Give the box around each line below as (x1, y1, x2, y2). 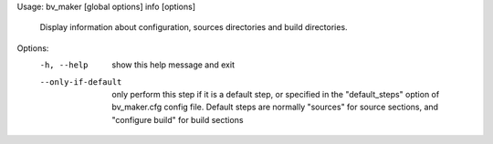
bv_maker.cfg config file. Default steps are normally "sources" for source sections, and (111, 101, 438, 113)
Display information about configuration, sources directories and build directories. (39, 22, 348, 33)
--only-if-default (39, 77, 122, 87)
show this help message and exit (111, 59, 235, 70)
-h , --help (39, 60, 89, 70)
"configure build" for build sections (111, 114, 244, 125)
